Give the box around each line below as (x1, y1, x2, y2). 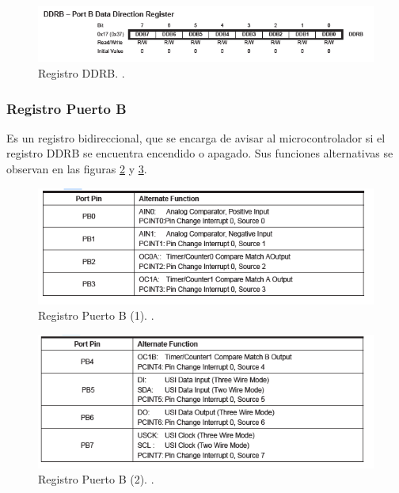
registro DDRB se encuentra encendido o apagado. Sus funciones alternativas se (6, 145, 393, 161)
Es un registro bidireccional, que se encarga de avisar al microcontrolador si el (6, 129, 386, 146)
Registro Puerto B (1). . (38, 307, 154, 324)
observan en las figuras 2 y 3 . (6, 161, 147, 177)
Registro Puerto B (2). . (38, 471, 154, 487)
